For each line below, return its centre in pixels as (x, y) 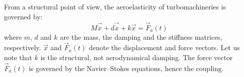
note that (18, 57)
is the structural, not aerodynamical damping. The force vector (136, 57)
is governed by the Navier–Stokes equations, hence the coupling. (126, 68)
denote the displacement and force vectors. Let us (164, 47)
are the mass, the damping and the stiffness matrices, (141, 37)
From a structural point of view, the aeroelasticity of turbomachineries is (115, 6)
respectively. (23, 47)
